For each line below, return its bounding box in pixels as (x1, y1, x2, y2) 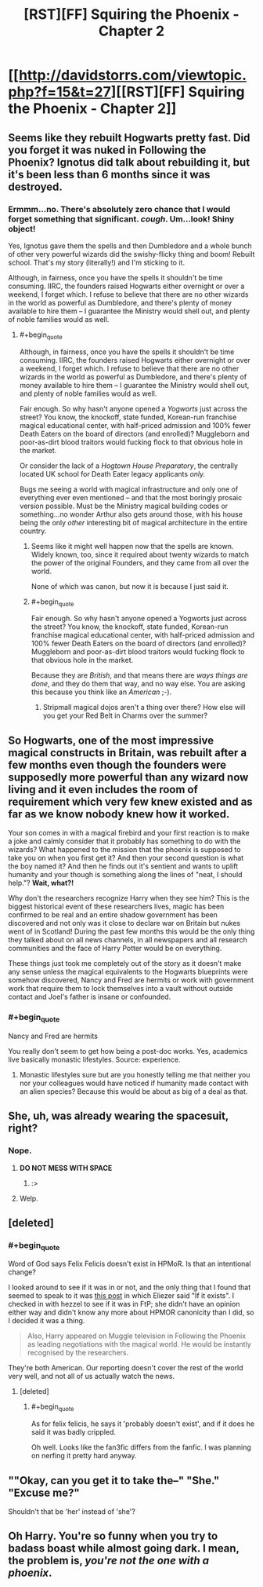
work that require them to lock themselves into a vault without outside (8, 984, 233, 993)
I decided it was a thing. (8, 1316, 85, 1326)
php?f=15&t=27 (8, 83, 112, 101)
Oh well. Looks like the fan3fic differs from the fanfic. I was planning (31, 1443, 252, 1452)
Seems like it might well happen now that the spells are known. (31, 541, 234, 550)
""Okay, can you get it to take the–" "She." (8, 1474, 220, 1487)
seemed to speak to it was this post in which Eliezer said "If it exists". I (8, 1291, 235, 1300)
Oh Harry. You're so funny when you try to (8, 1530, 218, 1543)
